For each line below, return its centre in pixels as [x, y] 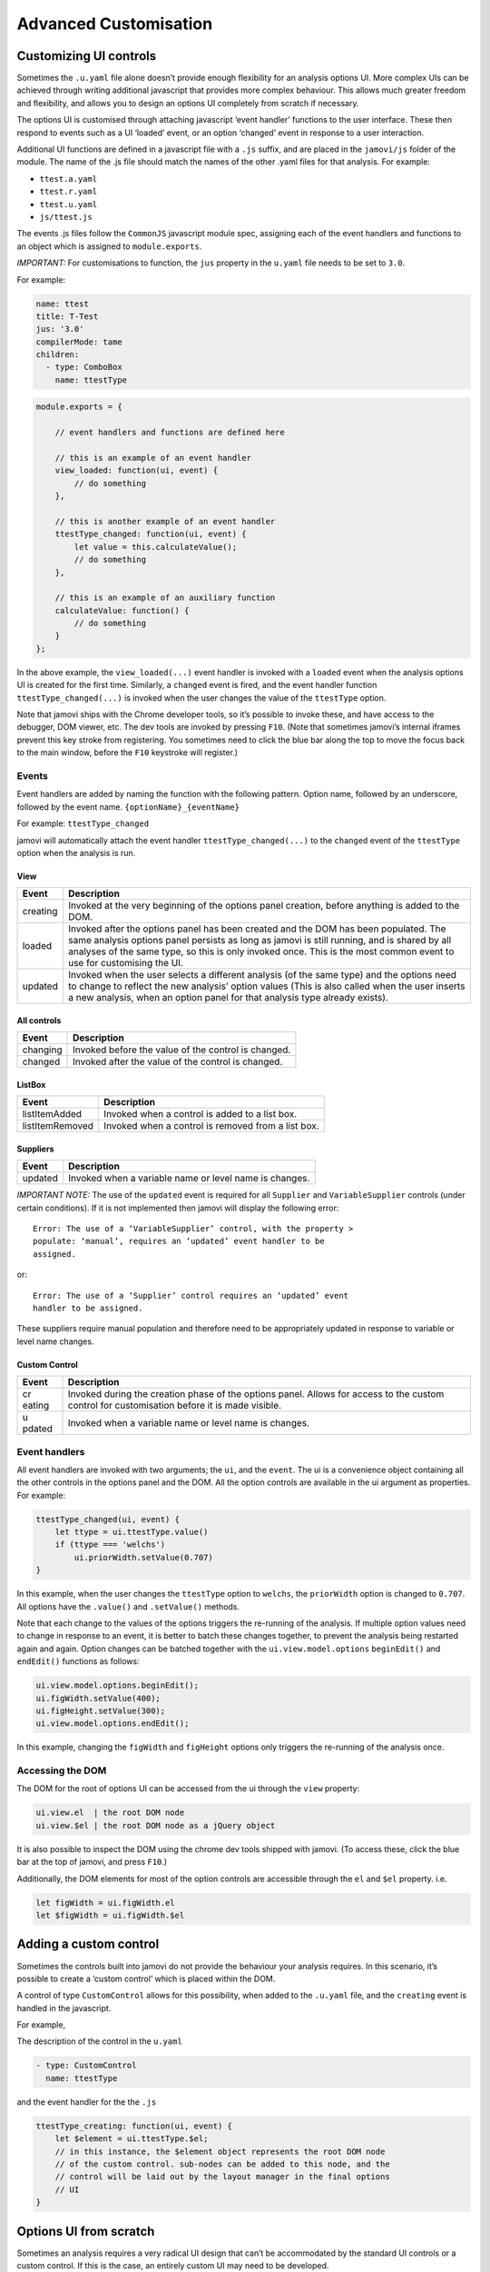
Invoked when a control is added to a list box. [201, 1114]
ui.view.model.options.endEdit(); [113, 1724]
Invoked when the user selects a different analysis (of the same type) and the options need [263, 975]
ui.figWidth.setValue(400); [98, 1698]
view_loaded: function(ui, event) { [136, 471]
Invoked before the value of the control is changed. [182, 1050]
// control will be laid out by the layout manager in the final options [222, 2177]
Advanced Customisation [115, 24]
